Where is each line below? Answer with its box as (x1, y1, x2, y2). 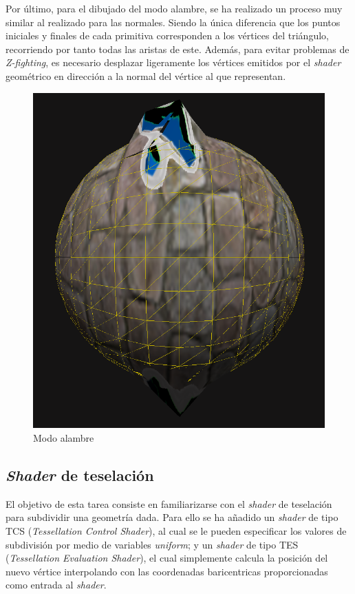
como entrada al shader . (6, 577, 107, 592)
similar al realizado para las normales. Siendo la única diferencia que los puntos (6, 14, 341, 29)
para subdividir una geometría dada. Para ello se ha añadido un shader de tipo (6, 510, 338, 524)
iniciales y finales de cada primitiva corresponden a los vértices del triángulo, (6, 28, 329, 43)
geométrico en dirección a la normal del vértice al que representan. (6, 68, 286, 83)
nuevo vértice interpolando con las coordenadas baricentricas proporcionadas (6, 564, 328, 578)
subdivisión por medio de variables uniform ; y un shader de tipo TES (6, 537, 299, 551)
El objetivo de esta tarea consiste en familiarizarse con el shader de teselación (6, 496, 332, 511)
